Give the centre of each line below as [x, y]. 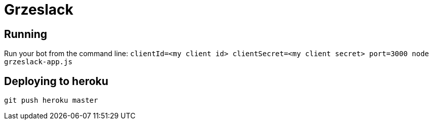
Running [26, 34]
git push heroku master [51, 100]
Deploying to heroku [56, 81]
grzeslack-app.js [38, 62]
